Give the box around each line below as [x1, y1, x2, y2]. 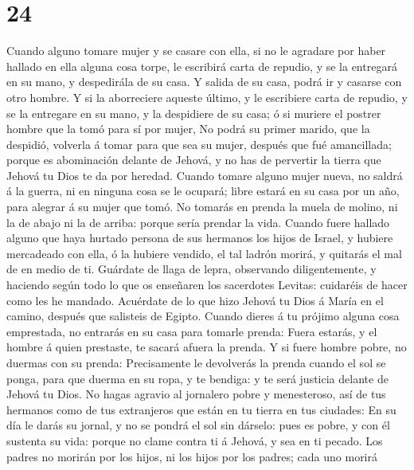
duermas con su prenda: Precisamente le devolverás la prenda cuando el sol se [6, 354, 386, 370]
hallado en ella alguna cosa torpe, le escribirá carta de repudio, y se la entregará [6, 57, 397, 74]
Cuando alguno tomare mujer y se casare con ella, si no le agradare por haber [6, 42, 386, 59]
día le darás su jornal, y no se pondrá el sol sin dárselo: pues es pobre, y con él [6, 417, 390, 433]
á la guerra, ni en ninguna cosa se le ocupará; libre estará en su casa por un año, [6, 182, 400, 199]
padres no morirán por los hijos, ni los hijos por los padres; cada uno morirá [6, 448, 378, 464]
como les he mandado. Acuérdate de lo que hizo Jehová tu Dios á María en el [6, 292, 384, 308]
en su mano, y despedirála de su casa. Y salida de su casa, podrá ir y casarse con [6, 73, 402, 90]
